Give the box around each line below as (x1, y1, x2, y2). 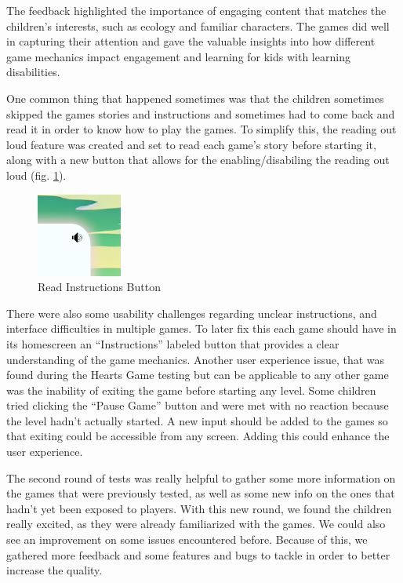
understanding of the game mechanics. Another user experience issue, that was (6, 351, 385, 367)
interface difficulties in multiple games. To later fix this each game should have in (6, 320, 397, 337)
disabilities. (6, 64, 60, 80)
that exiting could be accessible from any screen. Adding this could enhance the (6, 428, 390, 444)
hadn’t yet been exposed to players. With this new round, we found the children (6, 500, 392, 516)
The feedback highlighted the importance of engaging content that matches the (6, 2, 387, 18)
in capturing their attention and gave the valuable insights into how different (6, 33, 376, 49)
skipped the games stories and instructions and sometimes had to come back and (6, 105, 395, 122)
